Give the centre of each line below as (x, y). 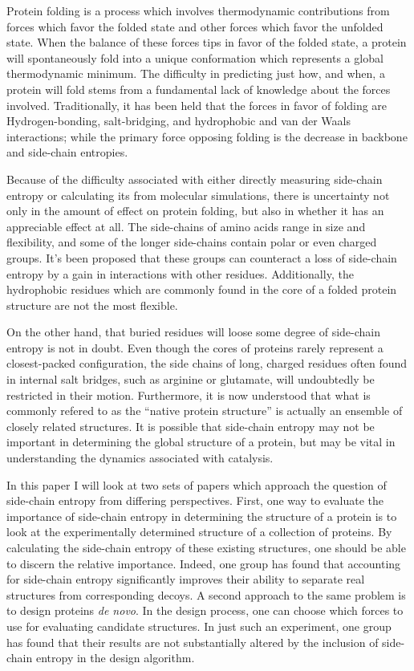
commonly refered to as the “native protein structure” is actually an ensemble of (205, 411)
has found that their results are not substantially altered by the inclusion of (193, 642)
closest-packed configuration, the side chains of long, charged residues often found (207, 363)
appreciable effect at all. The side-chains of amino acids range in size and (186, 226)
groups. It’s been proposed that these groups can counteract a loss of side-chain (202, 257)
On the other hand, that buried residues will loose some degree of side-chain (194, 332)
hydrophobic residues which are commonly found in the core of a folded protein (202, 289)
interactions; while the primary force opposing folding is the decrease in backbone (207, 136)
